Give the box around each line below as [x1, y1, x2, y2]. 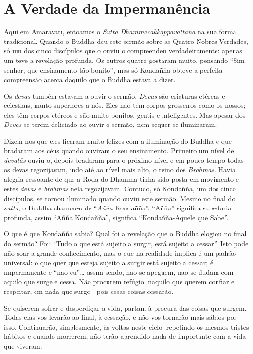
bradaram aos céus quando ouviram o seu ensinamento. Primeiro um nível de [4, 145, 234, 155]
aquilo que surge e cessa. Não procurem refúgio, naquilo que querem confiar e [4, 276, 235, 287]
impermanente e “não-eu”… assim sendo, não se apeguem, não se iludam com [4, 267, 234, 277]
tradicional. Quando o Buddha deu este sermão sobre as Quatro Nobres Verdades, [4, 36, 248, 46]
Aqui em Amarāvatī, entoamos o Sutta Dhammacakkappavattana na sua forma [4, 26, 236, 37]
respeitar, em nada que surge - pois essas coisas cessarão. [4, 286, 174, 296]
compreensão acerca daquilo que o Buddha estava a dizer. [4, 74, 176, 84]
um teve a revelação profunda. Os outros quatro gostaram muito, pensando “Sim [4, 55, 245, 65]
